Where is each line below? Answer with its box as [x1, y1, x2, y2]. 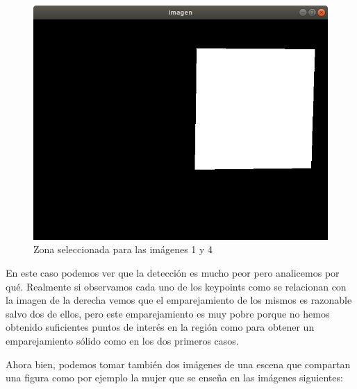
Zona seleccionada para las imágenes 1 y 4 [33, 242, 213, 257]
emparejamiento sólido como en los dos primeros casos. [6, 334, 239, 348]
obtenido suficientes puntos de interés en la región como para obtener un [6, 320, 315, 334]
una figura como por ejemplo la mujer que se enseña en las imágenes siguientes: [6, 370, 343, 385]
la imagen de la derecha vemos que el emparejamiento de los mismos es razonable [6, 293, 352, 307]
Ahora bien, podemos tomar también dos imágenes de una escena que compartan [6, 356, 351, 371]
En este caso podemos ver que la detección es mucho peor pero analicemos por [6, 266, 340, 280]
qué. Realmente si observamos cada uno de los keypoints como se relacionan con [6, 279, 347, 293]
